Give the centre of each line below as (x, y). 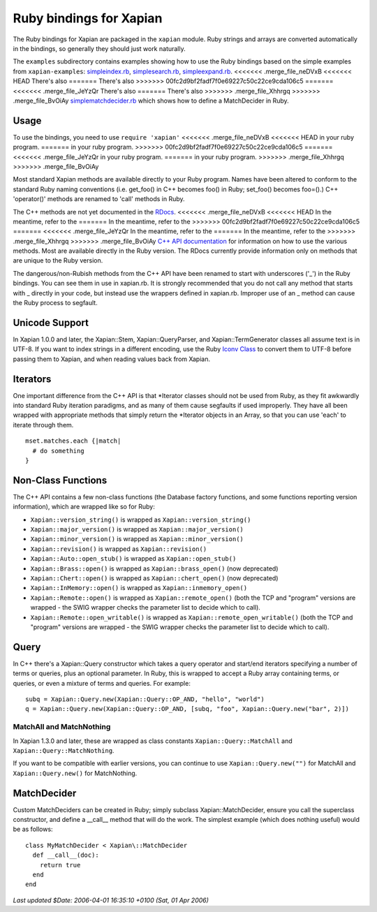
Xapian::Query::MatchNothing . (64, 750)
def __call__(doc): (66, 855)
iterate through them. (43, 425)
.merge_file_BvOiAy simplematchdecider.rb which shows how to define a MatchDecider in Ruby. (151, 101)
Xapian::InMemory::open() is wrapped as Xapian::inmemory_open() (139, 588)
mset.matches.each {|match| (73, 441)
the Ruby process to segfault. (55, 303)
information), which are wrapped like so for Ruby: (84, 507)
